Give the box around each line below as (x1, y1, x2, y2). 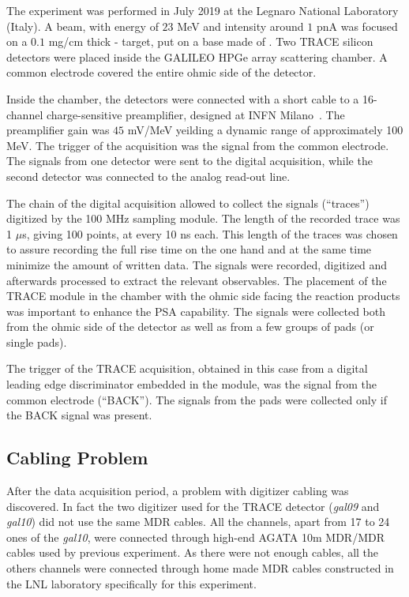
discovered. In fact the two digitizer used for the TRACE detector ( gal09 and (6, 497, 380, 514)
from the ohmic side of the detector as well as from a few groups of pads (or (6, 318, 374, 335)
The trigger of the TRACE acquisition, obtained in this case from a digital (6, 360, 368, 377)
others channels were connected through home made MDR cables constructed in (6, 560, 394, 576)
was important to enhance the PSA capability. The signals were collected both (6, 302, 385, 319)
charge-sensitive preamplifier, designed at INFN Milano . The (46, 106, 345, 122)
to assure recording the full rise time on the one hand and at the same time (6, 241, 372, 257)
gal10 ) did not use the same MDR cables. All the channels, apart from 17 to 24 (6, 513, 390, 530)
